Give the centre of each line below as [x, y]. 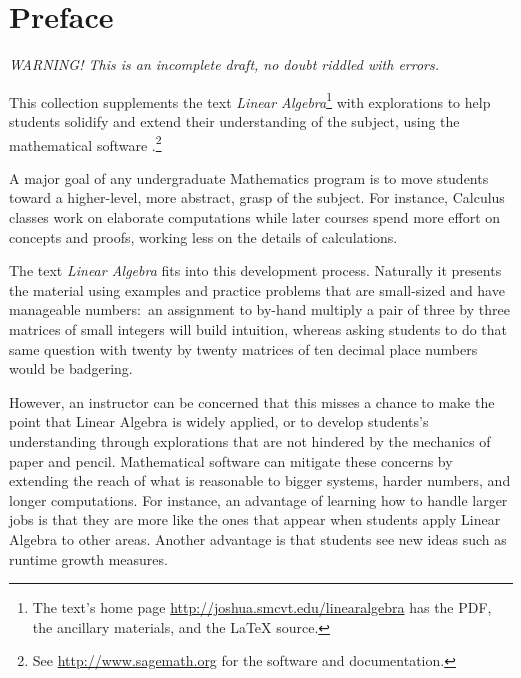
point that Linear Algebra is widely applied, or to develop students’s [219, 421]
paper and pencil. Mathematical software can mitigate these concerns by [231, 460]
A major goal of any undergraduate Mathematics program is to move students [249, 177]
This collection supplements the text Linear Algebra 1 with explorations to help [250, 100]
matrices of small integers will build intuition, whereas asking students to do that [258, 328]
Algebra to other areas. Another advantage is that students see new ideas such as [258, 538]
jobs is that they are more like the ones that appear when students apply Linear [255, 519]
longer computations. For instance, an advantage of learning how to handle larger [258, 499]
